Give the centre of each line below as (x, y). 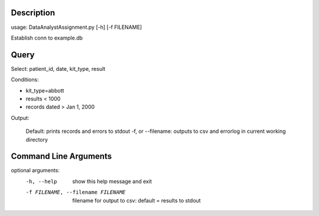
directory (37, 139)
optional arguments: (35, 171)
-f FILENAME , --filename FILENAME (76, 192)
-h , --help (41, 181)
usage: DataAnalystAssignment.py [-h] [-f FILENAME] (77, 27)
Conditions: (25, 80)
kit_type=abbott (45, 90)
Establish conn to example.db (47, 38)
